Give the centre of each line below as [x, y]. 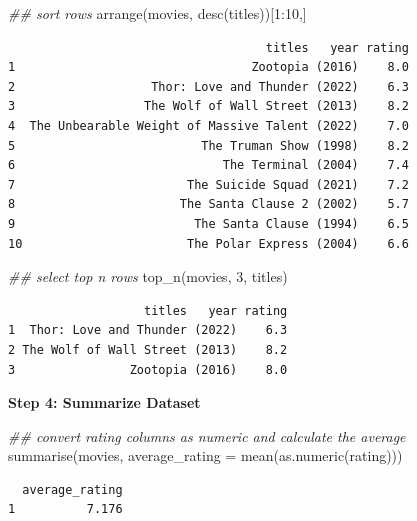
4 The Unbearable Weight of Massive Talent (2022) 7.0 [208, 125]
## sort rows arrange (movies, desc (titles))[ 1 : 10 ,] [157, 13]
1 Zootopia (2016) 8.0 [208, 67]
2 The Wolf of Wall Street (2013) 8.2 [148, 349]
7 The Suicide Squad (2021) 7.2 [208, 184]
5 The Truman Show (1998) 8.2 [208, 145]
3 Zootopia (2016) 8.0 [148, 369]
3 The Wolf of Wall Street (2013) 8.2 [208, 106]
